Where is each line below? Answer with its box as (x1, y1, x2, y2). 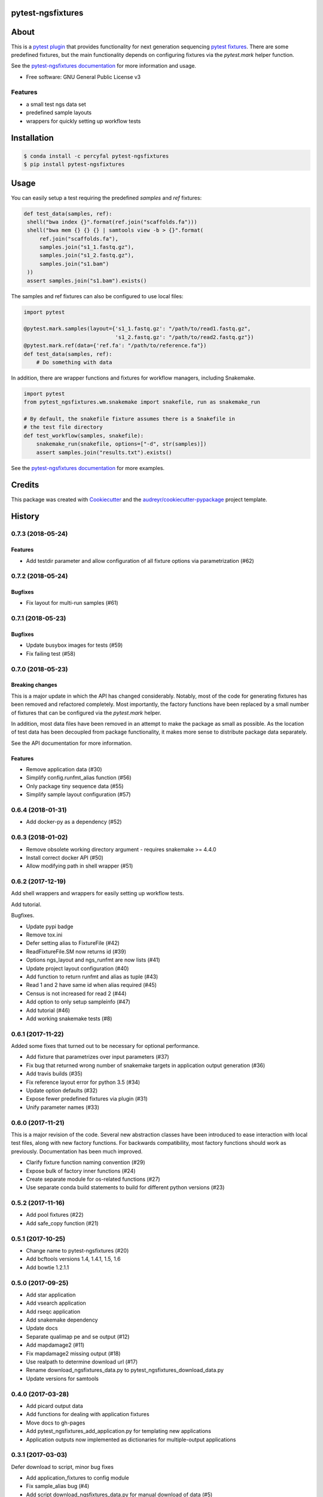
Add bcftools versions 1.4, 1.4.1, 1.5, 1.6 (26, 1255, 121, 1263)
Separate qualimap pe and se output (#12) (26, 1333, 130, 1340)
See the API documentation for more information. (11, 740, 132, 747)
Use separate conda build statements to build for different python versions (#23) (26, 1184, 225, 1191)
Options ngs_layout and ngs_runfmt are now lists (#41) (26, 956, 160, 963)
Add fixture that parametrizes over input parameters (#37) (26, 1053, 170, 1060)
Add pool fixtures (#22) (26, 1211, 84, 1219)
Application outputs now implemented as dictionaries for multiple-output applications (26, 1436, 236, 1443)
